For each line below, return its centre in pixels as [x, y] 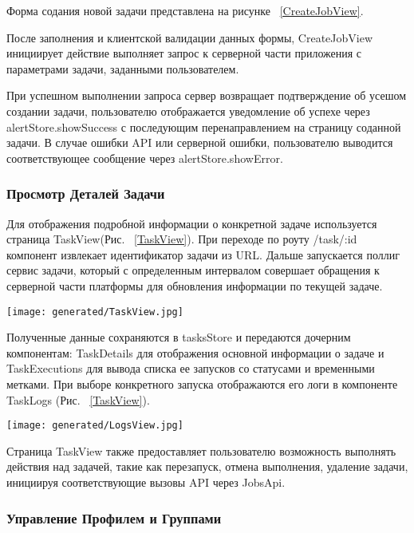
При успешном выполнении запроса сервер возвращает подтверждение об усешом [207, 95]
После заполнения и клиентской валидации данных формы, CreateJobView [190, 37]
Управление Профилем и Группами [114, 517]
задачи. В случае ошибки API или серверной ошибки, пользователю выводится [200, 142]
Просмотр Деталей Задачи [86, 193]
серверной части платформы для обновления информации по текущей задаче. [195, 285]
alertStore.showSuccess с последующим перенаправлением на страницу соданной [204, 126]
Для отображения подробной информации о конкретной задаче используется [192, 223]
